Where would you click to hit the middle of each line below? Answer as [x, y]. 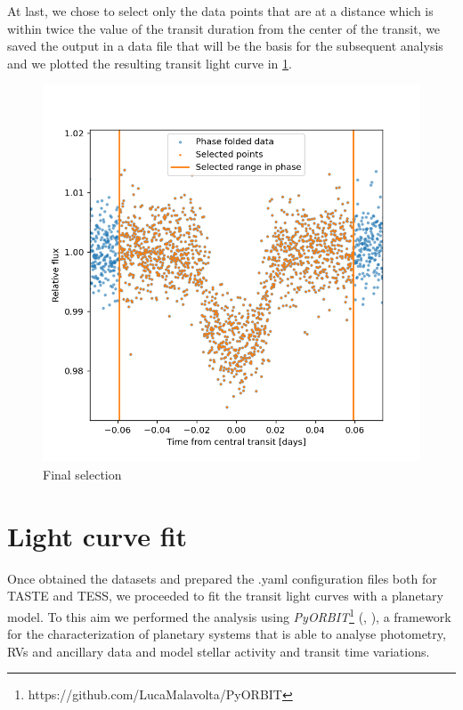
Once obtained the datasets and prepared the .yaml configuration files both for [222, 578]
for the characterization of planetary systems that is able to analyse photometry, [227, 634]
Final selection [82, 474]
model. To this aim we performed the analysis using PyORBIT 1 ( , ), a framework [229, 615]
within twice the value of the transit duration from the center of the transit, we [224, 28]
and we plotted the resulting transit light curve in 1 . [150, 63]
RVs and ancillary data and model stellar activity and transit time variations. [219, 651]
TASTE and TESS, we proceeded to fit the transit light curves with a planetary [225, 596]
